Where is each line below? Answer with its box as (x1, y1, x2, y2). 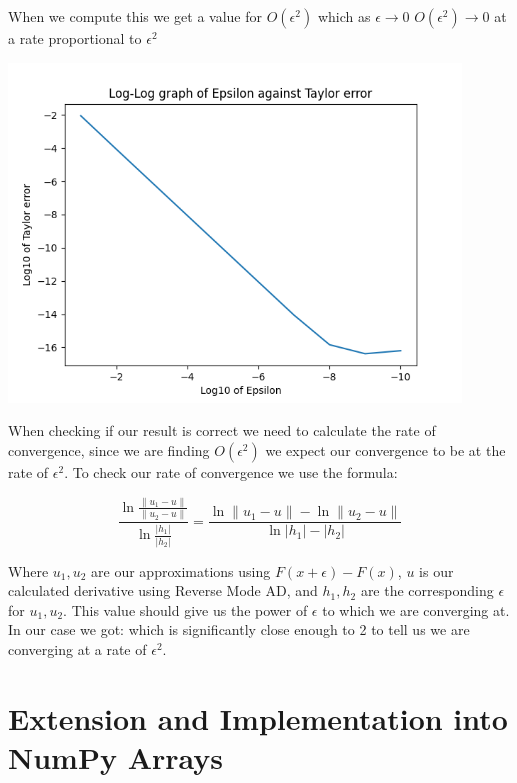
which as (317, 6, 371, 26)
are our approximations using (91, 560, 271, 581)
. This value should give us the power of (63, 599, 308, 620)
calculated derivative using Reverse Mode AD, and (8, 580, 318, 601)
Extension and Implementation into (8, 697, 508, 738)
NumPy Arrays (8, 736, 223, 777)
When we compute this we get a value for (8, 6, 263, 26)
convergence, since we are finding (8, 439, 210, 460)
